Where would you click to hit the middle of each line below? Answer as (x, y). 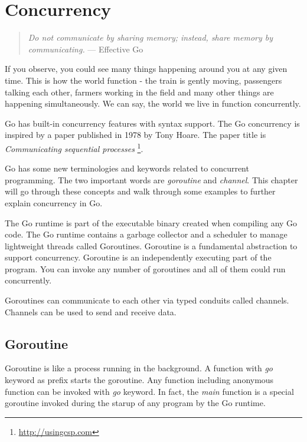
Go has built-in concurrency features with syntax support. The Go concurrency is (152, 123)
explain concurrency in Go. (54, 202)
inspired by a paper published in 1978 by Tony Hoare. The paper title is (135, 135)
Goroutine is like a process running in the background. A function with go (139, 368)
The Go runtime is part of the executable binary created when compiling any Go (151, 222)
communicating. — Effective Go (86, 49)
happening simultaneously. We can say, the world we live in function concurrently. (153, 103)
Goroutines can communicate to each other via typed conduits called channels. (147, 300)
